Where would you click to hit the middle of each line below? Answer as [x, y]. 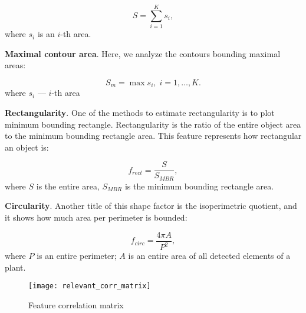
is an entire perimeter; [77, 256]
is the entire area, [68, 186]
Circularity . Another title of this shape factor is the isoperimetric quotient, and [151, 206]
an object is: [27, 147]
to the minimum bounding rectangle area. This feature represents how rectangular [153, 136]
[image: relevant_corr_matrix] [90, 286]
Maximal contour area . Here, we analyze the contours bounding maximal [143, 53]
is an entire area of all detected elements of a [209, 256]
